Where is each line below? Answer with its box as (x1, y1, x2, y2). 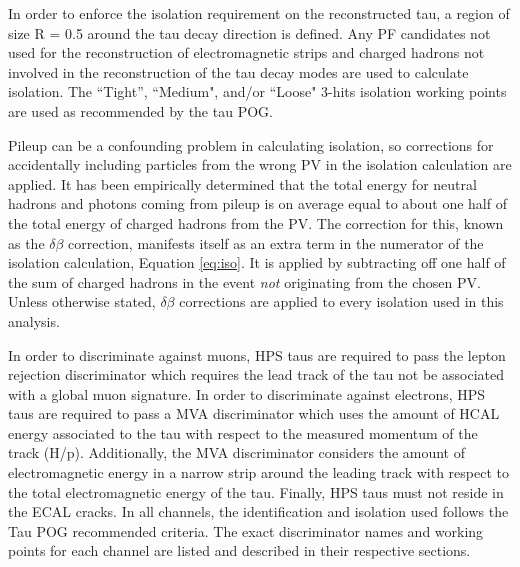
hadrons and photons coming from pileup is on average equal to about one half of (8, 193, 507, 214)
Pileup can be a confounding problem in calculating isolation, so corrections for (8, 134, 494, 155)
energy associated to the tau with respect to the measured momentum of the (8, 422, 478, 443)
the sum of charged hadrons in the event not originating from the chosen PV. (8, 271, 481, 292)
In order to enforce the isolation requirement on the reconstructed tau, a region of (8, 3, 510, 23)
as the (8, 232, 45, 253)
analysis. (8, 310, 60, 331)
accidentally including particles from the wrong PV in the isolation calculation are (8, 154, 512, 175)
